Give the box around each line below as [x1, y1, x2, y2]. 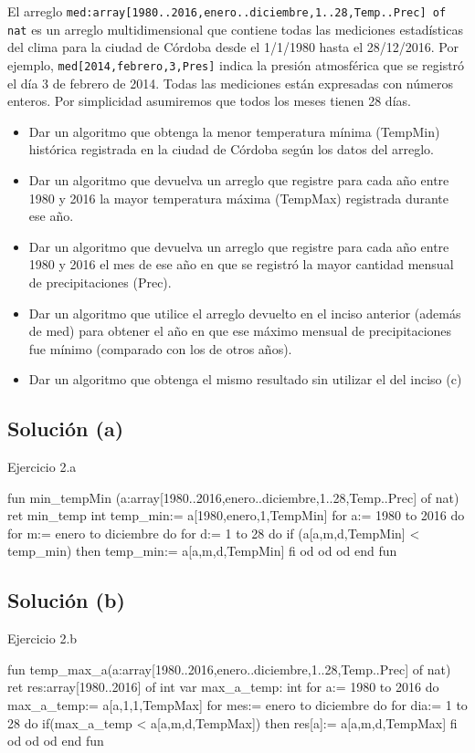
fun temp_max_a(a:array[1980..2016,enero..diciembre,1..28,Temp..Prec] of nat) [7, 659, 451, 678]
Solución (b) [7, 586, 125, 614]
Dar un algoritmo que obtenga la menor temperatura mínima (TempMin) [28, 121, 440, 141]
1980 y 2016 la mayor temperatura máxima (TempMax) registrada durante [28, 188, 449, 207]
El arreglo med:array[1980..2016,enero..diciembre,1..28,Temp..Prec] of [7, 2, 447, 20]
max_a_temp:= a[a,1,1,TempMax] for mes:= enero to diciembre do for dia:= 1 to [7, 695, 468, 715]
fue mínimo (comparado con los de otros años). [28, 339, 292, 358]
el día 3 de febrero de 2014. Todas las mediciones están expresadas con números [7, 73, 453, 92]
